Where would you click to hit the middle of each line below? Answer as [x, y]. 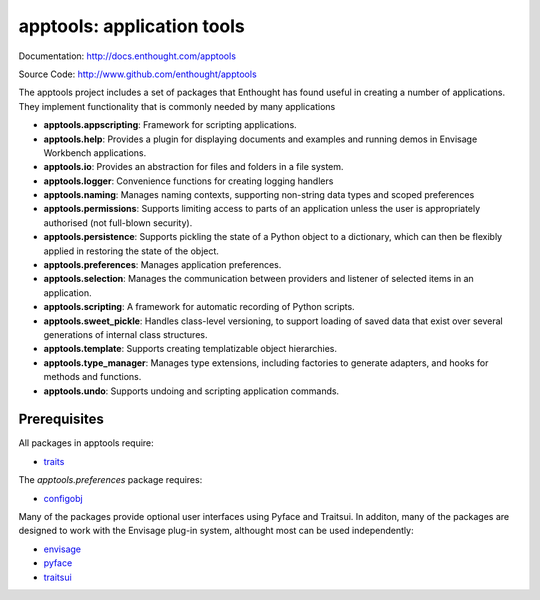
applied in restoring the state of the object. [131, 251]
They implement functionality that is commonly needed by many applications [177, 106]
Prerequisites [61, 419]
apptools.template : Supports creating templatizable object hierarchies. [190, 349]
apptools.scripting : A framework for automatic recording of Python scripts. [199, 307]
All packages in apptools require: [86, 443]
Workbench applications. [95, 152]
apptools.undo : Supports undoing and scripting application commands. [191, 391]
